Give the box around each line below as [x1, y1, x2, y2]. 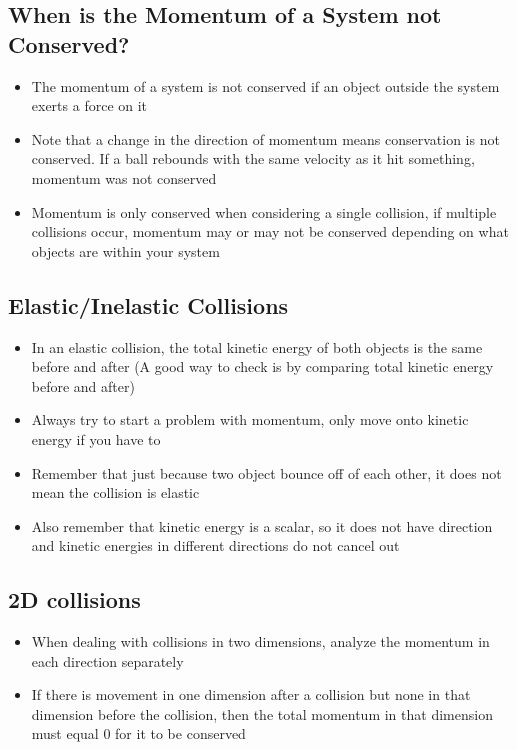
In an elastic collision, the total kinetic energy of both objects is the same [31, 336, 483, 357]
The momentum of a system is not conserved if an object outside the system [31, 75, 500, 96]
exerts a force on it [31, 95, 148, 116]
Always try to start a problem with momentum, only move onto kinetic [31, 409, 469, 430]
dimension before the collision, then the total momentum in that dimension [31, 703, 493, 724]
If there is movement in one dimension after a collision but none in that [31, 684, 471, 705]
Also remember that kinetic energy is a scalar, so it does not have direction [31, 515, 493, 536]
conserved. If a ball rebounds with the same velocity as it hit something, [31, 148, 475, 169]
